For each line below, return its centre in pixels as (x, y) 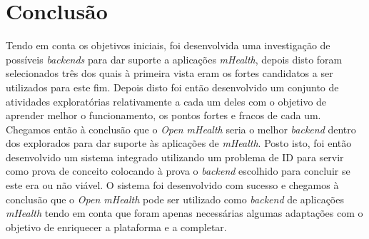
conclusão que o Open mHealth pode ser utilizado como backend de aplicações (175, 199)
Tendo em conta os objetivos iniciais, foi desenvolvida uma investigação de (168, 45)
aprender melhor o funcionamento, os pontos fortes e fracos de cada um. (163, 115)
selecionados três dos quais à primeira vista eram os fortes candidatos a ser (170, 73)
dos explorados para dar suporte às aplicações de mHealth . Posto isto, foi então (179, 143)
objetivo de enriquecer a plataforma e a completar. (116, 227)
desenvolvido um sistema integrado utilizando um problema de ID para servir (175, 157)
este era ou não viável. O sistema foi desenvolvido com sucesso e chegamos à (172, 185)
